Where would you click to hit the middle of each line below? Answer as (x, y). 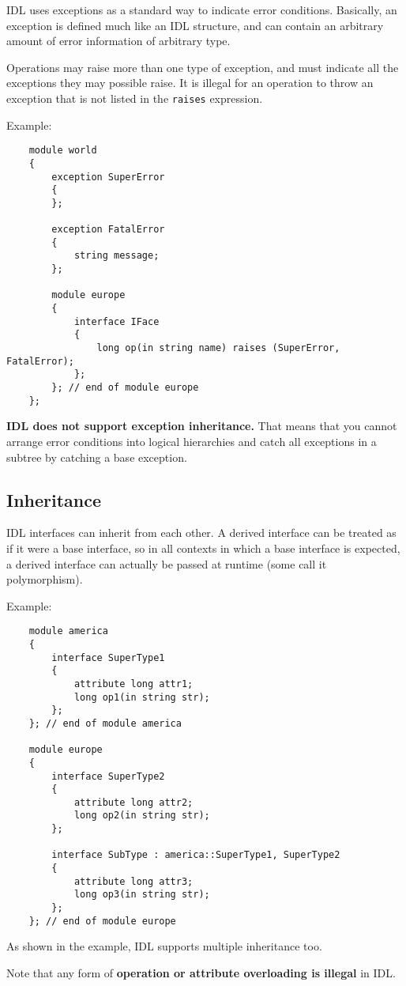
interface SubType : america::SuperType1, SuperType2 (196, 855)
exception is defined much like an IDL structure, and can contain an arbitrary (195, 25)
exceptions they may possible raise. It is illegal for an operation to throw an (190, 83)
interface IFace (117, 321)
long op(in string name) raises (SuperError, (218, 348)
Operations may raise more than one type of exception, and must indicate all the (203, 67)
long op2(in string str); (142, 816)
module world (63, 151)
